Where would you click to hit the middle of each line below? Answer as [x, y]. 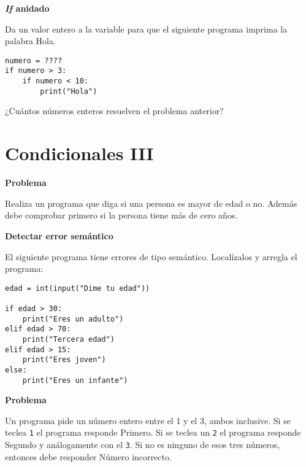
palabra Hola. [30, 41]
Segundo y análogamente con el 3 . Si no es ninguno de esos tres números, [143, 445]
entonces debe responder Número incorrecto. [88, 456]
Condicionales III [79, 153]
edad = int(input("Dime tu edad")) [78, 288]
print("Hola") [69, 91]
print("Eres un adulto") [73, 319]
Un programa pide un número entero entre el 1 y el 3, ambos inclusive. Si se [148, 420]
